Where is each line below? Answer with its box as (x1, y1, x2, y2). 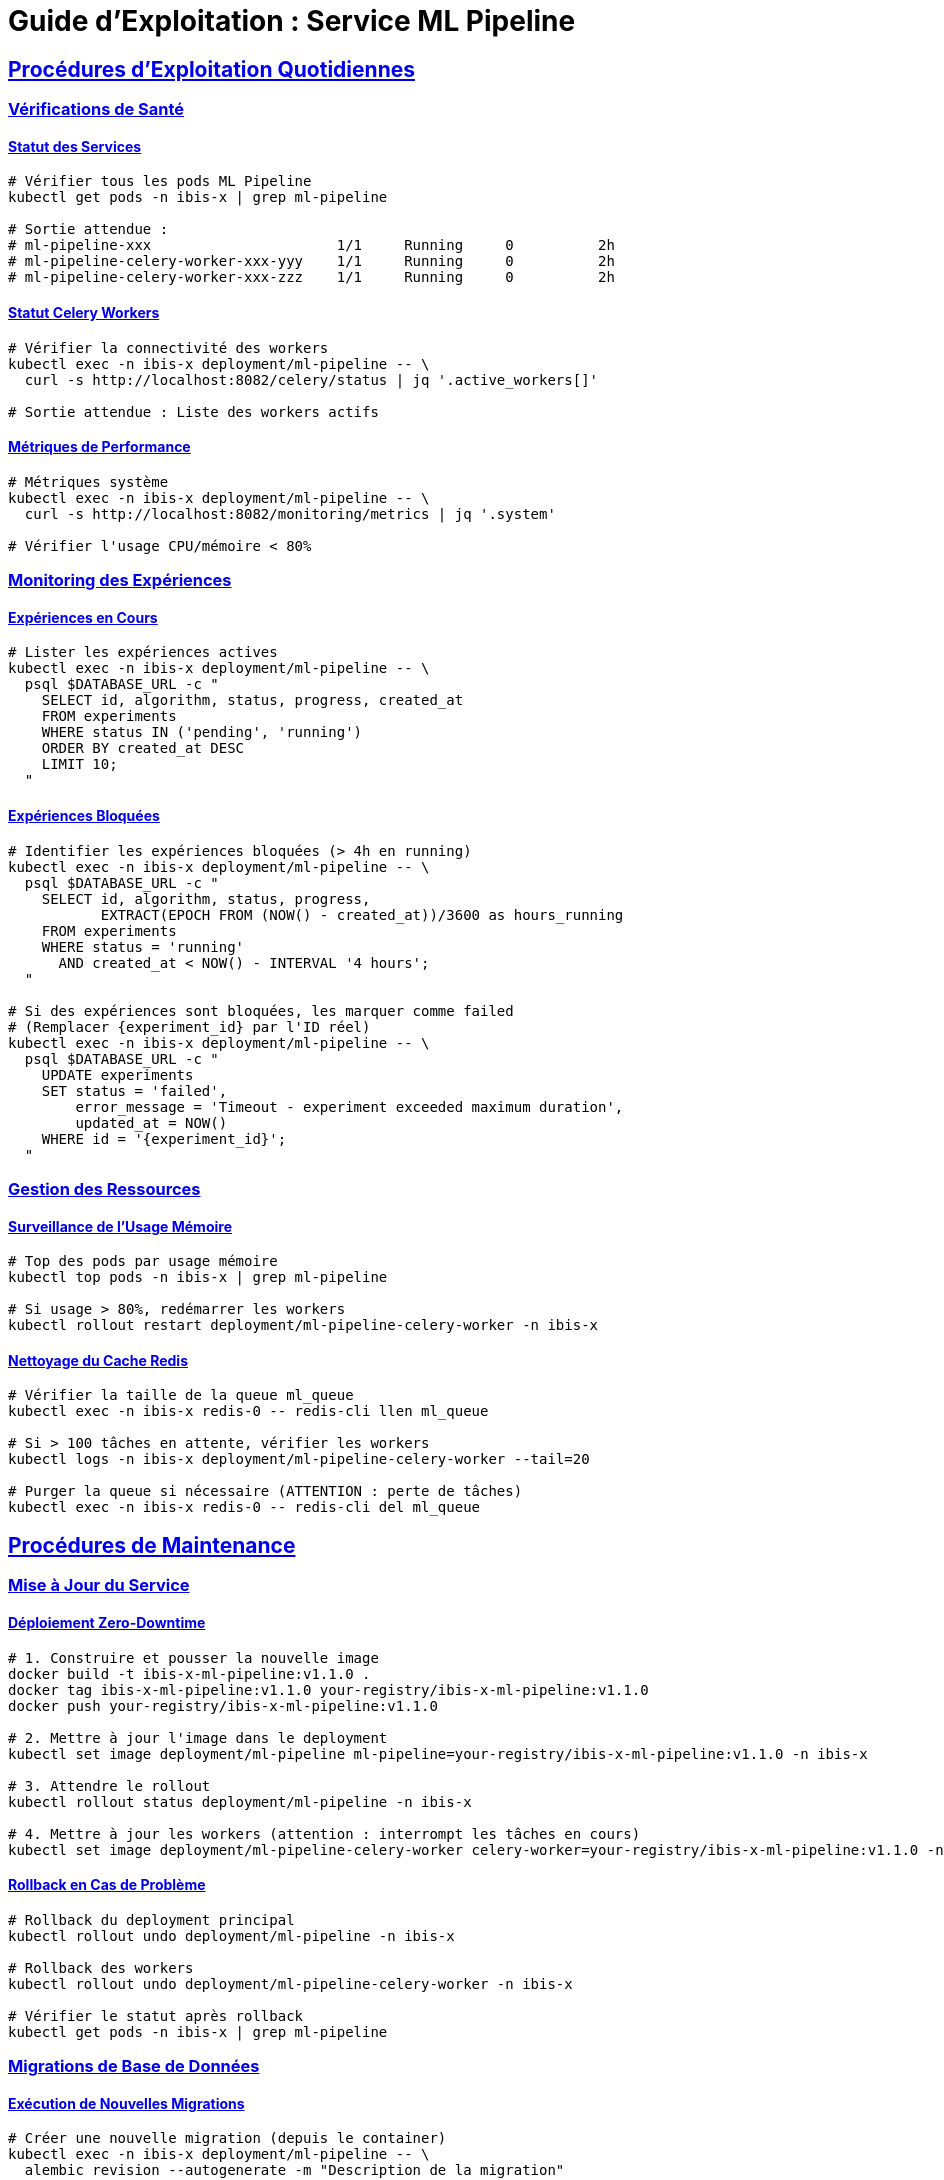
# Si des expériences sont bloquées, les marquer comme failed (8, 1002, 514, 1019)
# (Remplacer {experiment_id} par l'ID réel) (8, 1018, 371, 1035)
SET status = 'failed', (41, 1082, 228, 1099)
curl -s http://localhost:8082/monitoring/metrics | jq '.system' (24, 505, 556, 522)
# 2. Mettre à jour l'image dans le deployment (8, 1729, 388, 1746)
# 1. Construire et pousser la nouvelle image (8, 1649, 379, 1666)
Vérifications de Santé (8, 99, 185, 120)
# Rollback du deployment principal (8, 1911, 295, 1928)
